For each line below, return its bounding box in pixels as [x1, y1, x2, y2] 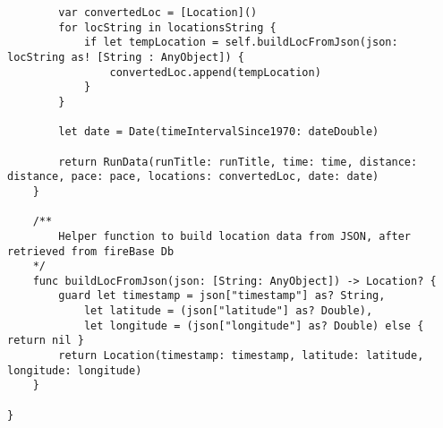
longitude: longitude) [7, 364, 142, 377]
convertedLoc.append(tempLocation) [109, 65, 321, 79]
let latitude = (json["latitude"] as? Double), [83, 304, 373, 318]
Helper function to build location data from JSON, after [58, 229, 412, 243]
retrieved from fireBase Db [7, 244, 175, 258]
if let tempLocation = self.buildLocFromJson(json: [83, 36, 398, 49]
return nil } [7, 334, 84, 347]
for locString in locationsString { [58, 21, 277, 34]
